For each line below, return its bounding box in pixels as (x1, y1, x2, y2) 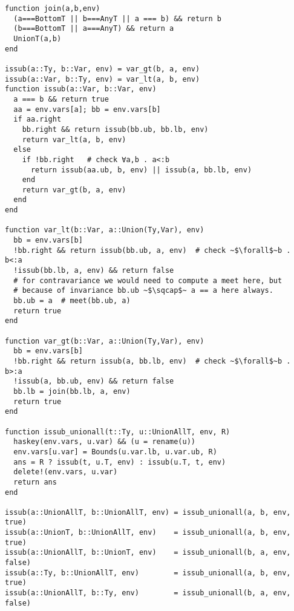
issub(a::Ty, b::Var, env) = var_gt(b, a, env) (5, 64, 200, 73)
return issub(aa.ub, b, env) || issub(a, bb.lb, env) (30, 165, 252, 174)
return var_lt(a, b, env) (22, 135, 126, 144)
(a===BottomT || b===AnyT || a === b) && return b (13, 14, 221, 23)
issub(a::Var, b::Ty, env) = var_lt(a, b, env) (5, 74, 200, 83)
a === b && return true (13, 94, 109, 103)
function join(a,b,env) (5, 4, 100, 13)
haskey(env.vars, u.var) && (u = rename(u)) (13, 437, 195, 446)
